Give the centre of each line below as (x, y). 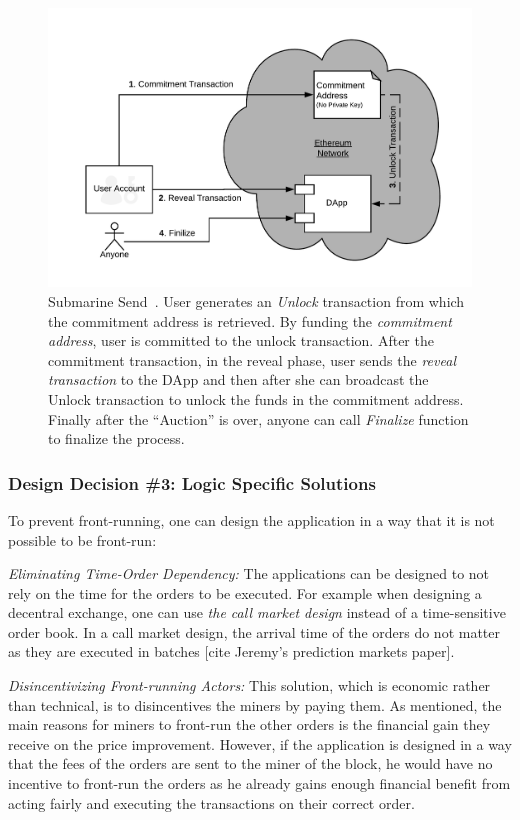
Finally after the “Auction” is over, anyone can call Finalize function (258, 418)
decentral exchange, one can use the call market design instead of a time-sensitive (257, 612)
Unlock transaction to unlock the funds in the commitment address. (256, 398)
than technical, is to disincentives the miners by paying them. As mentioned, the (255, 704)
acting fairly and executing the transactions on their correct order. (211, 802)
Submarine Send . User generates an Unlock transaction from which (256, 300)
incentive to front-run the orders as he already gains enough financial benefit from (259, 783)
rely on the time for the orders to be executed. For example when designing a (245, 592)
